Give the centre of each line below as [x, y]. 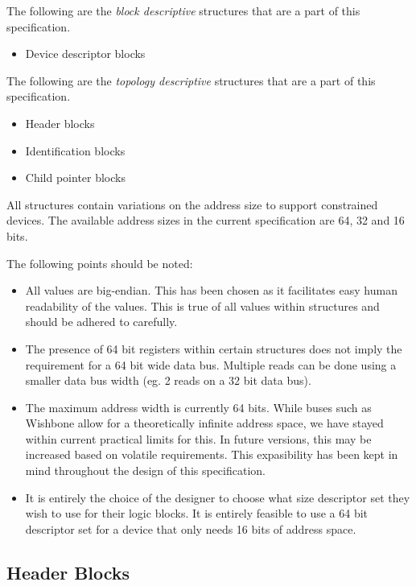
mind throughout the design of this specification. [145, 470]
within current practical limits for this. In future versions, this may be [198, 438]
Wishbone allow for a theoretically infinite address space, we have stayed [204, 423]
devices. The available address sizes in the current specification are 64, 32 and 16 [206, 220]
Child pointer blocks [75, 177]
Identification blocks [75, 150]
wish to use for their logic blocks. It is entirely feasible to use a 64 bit [197, 513]
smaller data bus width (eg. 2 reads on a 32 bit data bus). [168, 380]
